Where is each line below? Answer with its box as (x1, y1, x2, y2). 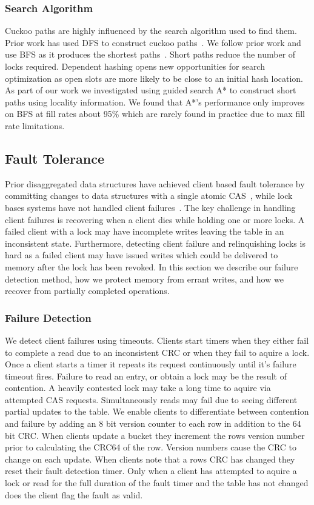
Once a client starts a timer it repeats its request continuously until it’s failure (5, 358, 296, 370)
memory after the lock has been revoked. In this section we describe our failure (5, 260, 298, 273)
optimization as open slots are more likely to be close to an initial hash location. (5, 72, 304, 84)
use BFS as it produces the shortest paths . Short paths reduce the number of (5, 48, 296, 61)
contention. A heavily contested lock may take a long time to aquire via (5, 381, 271, 394)
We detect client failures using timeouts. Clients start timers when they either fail (5, 333, 309, 346)
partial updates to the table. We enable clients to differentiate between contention (5, 405, 309, 418)
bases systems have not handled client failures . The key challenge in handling (5, 201, 296, 213)
